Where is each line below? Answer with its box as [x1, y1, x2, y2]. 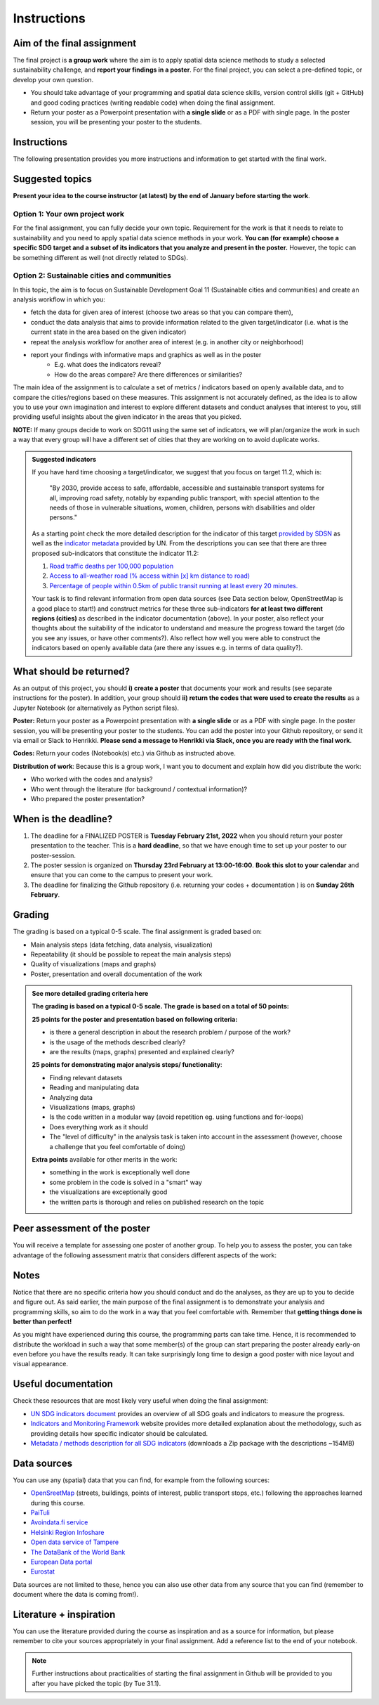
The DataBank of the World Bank [30, 1548, 126, 1556]
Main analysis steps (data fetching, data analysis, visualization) [30, 940, 213, 949]
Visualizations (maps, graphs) [49, 1103, 136, 1111]
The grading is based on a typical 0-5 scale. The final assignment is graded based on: [13, 928, 262, 936]
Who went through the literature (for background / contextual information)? [30, 784, 248, 793]
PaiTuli [30, 1508, 51, 1517]
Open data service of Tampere [30, 1538, 119, 1546]
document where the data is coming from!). [13, 1590, 138, 1599]
